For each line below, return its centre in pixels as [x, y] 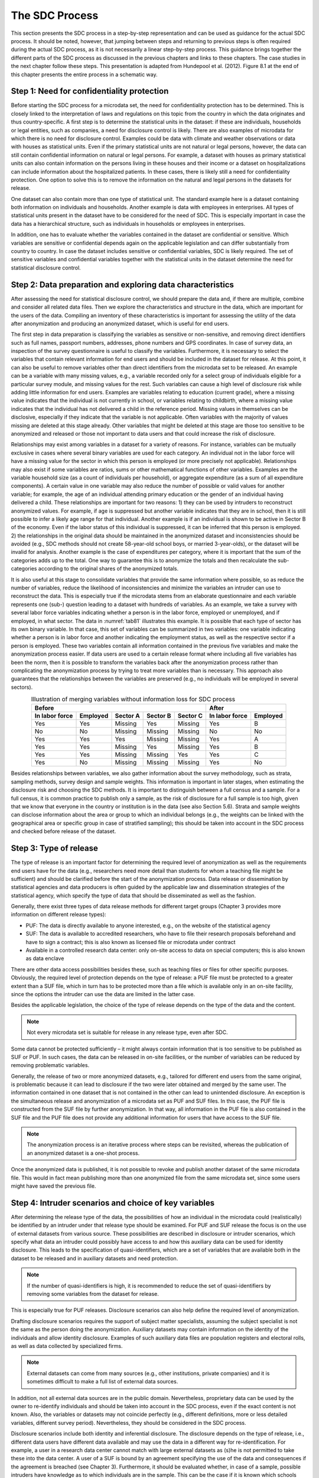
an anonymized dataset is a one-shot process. [83, 1153]
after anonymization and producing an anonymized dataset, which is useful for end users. [120, 323]
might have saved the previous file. [53, 1186]
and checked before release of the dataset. [64, 831]
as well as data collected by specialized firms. [67, 1346]
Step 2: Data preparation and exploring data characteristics [123, 285]
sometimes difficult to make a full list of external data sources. [102, 1382]
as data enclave [45, 958]
